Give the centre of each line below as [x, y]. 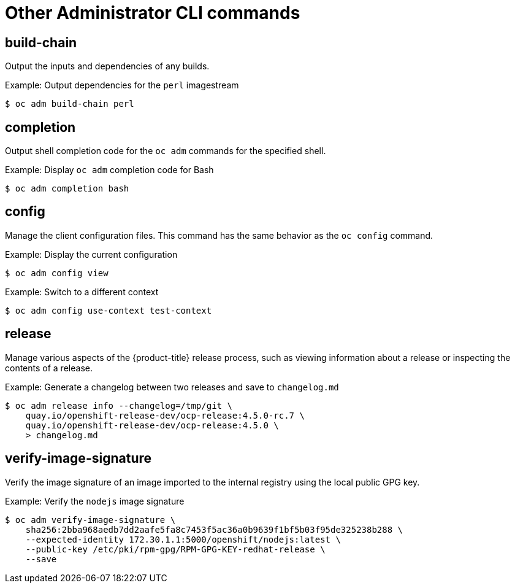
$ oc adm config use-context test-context [109, 310]
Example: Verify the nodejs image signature [95, 501]
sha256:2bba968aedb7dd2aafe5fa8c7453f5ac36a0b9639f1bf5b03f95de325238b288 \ [214, 529]
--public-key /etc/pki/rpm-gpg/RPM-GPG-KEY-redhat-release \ [175, 549]
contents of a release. [49, 368]
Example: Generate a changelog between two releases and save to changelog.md [172, 387]
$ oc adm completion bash [67, 189]
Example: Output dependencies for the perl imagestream [122, 85]
